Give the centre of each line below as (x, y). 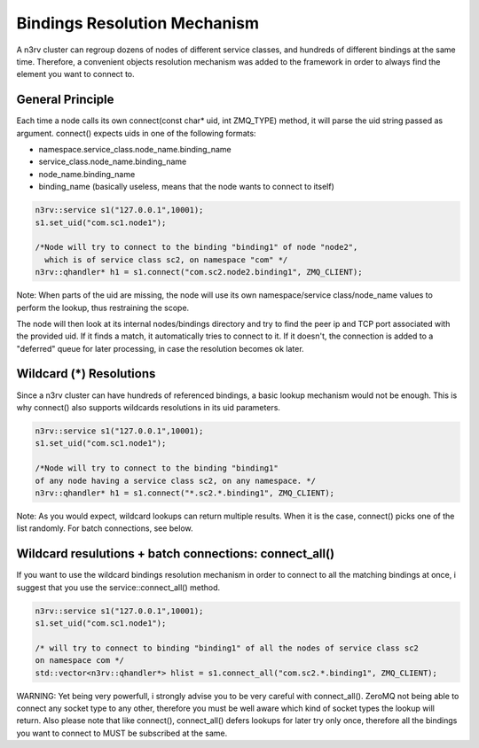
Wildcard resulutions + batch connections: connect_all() (176, 554)
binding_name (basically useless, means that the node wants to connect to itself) (186, 187)
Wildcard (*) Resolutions (86, 374)
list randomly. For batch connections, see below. (105, 528)
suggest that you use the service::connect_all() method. (118, 587)
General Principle (65, 100)
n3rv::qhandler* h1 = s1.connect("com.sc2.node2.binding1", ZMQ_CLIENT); (199, 272)
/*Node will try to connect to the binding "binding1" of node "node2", (196, 247)
